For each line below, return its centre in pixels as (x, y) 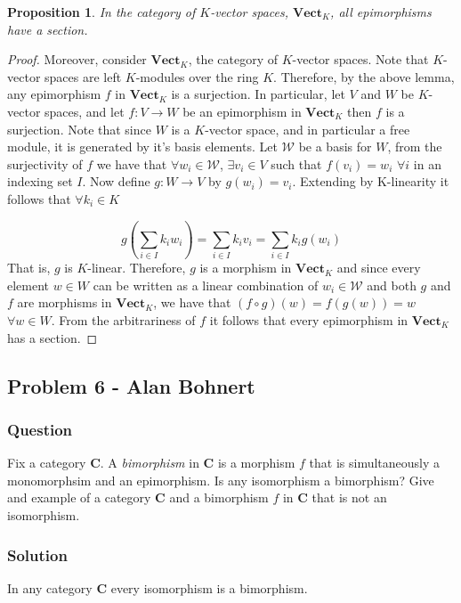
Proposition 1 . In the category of (101, 12)
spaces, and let (85, 111)
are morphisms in (65, 302)
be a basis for (335, 147)
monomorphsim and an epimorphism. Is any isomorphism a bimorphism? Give (221, 480)
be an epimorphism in (242, 111)
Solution (37, 554)
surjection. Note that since (79, 129)
